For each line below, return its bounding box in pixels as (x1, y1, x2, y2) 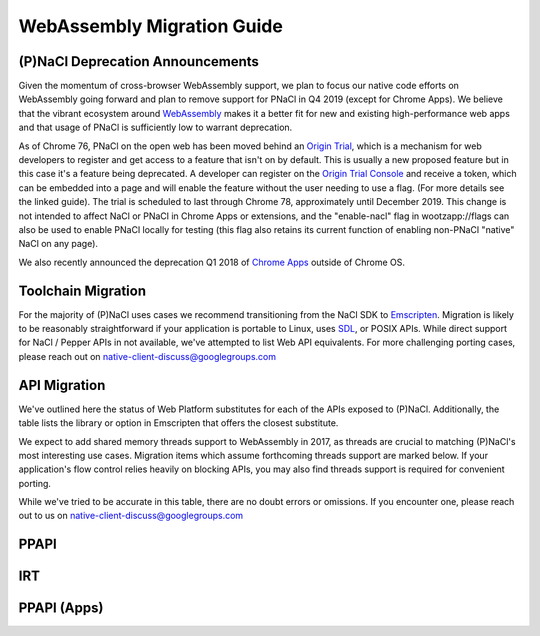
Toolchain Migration (18, 282, 147, 299)
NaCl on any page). (18, 238, 99, 250)
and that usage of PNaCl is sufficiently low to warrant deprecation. (18, 121, 293, 134)
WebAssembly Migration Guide (18, 15, 284, 37)
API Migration (18, 376, 106, 394)
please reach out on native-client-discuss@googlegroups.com (18, 350, 277, 362)
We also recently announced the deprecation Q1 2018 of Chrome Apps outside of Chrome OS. (18, 256, 405, 268)
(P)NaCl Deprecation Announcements (18, 53, 260, 70)
